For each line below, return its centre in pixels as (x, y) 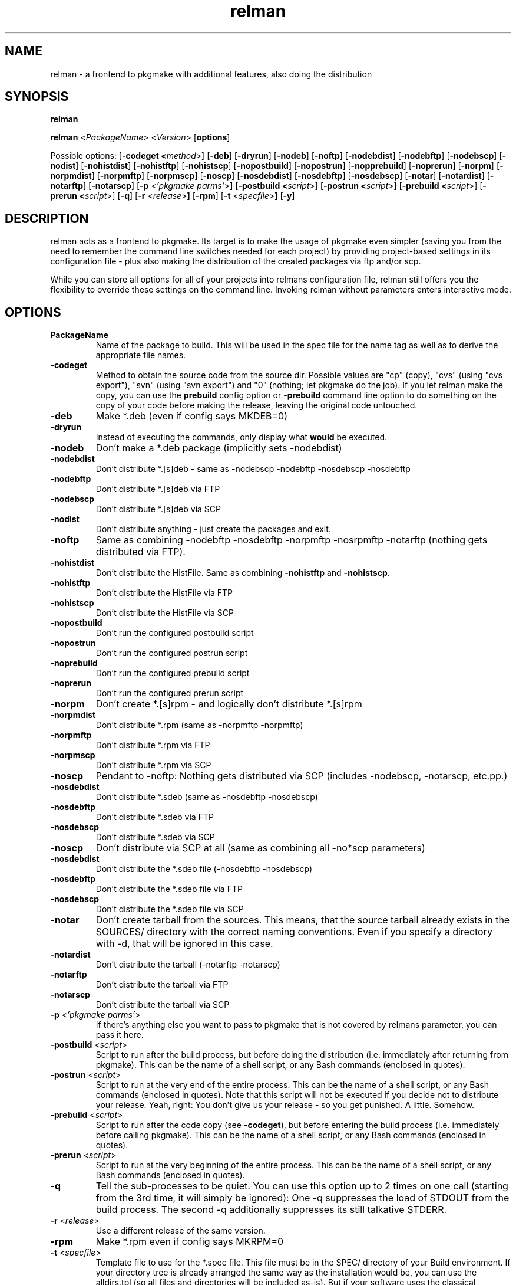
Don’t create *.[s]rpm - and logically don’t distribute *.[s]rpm (229, 704)
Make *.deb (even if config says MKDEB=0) (192, 416)
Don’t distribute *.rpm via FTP (153, 745)
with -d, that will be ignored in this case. (184, 944)
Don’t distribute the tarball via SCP (163, 1005)
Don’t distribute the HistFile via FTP (164, 593)
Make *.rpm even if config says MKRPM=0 (190, 1242)
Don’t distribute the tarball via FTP (162, 985)
